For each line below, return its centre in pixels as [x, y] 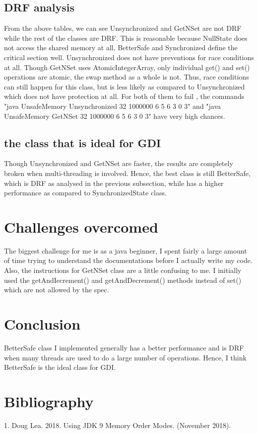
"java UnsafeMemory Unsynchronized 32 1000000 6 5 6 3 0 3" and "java [113, 106]
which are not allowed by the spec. [57, 290]
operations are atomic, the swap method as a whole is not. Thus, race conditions [127, 77]
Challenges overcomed [81, 226]
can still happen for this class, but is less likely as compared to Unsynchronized [125, 86]
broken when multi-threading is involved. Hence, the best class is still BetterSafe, [127, 173]
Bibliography [49, 401]
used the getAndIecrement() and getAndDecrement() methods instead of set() [123, 280]
